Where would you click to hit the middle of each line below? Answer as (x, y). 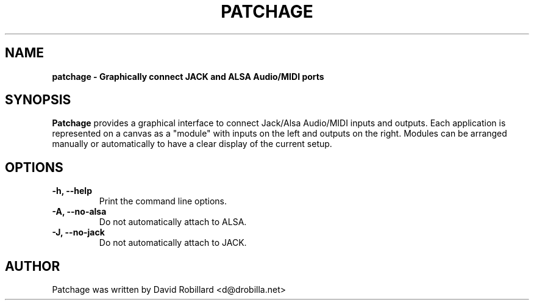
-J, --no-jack (78, 232)
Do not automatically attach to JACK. (173, 243)
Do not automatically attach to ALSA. (173, 222)
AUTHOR (33, 266)
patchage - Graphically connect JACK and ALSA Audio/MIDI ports (188, 76)
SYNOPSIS (38, 100)
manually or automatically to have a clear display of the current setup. (192, 144)
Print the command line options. (163, 201)
